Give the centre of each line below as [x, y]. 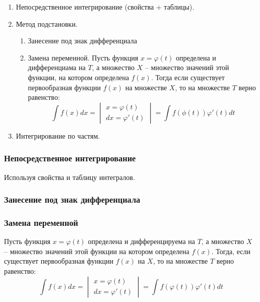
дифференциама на [57, 67]
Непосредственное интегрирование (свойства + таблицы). [105, 7]
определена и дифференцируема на [141, 241]
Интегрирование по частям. [58, 135]
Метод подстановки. [47, 23]
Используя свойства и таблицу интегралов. [70, 177]
